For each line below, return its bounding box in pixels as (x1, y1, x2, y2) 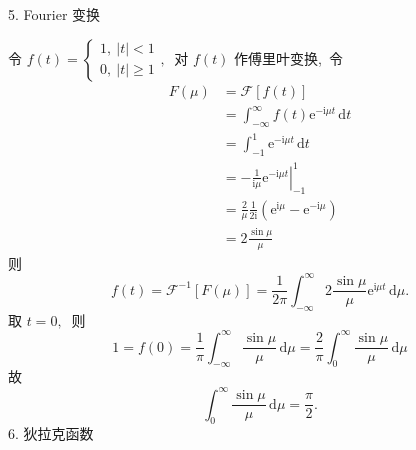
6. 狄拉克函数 (8, 423, 94, 444)
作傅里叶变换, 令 (234, 47, 343, 68)
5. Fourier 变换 (8, 4, 101, 24)
